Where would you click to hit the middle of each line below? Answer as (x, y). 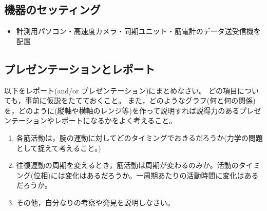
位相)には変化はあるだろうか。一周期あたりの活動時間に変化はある (146, 175)
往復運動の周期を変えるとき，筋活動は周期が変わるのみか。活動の (127, 165)
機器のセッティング (52, 9)
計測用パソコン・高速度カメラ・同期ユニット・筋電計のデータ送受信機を (138, 31)
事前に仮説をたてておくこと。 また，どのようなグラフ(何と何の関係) (140, 100)
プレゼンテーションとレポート (80, 69)
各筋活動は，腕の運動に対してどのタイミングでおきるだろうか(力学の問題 (139, 137)
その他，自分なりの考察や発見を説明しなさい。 (95, 202)
